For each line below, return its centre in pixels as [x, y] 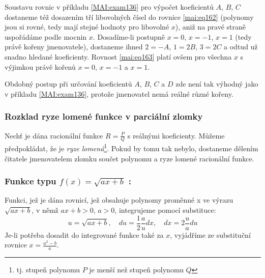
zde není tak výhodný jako [217, 84]
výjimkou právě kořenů [40, 66]
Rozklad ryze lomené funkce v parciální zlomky [104, 116]
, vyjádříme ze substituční [210, 234]
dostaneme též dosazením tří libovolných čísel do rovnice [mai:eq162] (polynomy [129, 17]
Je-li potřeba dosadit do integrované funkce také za [84, 234]
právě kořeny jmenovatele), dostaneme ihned [74, 47]
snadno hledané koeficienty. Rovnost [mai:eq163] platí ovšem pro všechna [118, 56]
